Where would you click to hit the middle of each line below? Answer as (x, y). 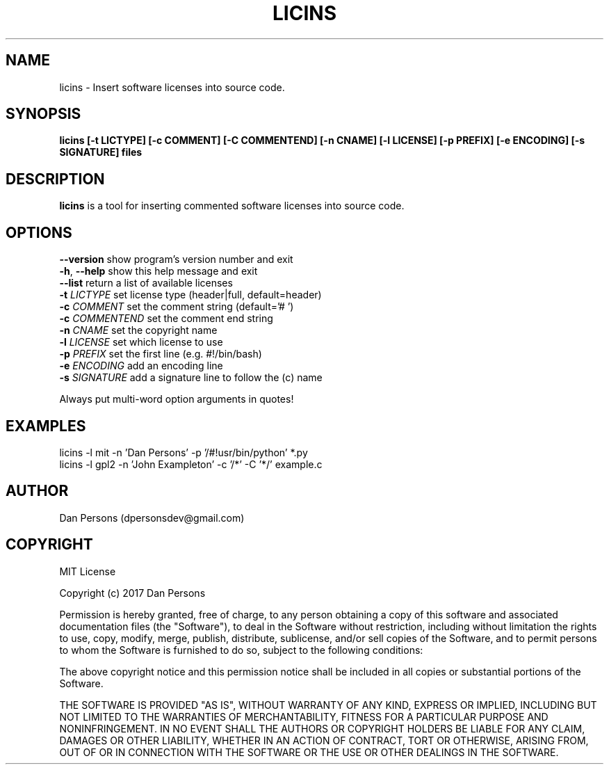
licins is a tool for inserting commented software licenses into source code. (232, 206)
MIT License (88, 571)
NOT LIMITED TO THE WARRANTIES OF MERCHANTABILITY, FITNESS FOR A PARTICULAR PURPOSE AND (304, 716)
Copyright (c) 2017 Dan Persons (132, 593)
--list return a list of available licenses (146, 283)
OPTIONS (39, 232)
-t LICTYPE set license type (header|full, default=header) (190, 295)
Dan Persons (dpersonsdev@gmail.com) (152, 518)
